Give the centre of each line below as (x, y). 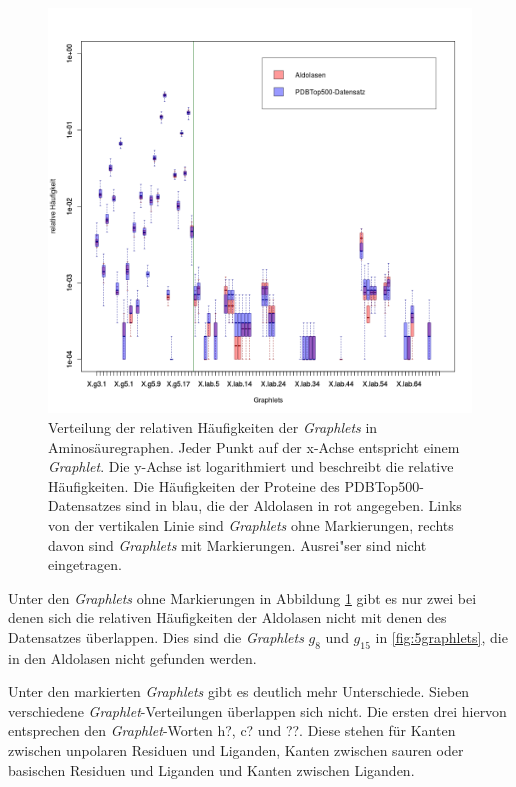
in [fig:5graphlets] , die (441, 636)
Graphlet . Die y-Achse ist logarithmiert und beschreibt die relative (251, 466)
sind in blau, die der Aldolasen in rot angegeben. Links (293, 505)
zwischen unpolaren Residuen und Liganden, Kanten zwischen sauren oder (236, 750)
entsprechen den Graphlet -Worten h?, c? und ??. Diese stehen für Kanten (232, 730)
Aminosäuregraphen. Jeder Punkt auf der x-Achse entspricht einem (254, 446)
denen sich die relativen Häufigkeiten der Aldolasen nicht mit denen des (227, 617)
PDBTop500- (384, 485)
